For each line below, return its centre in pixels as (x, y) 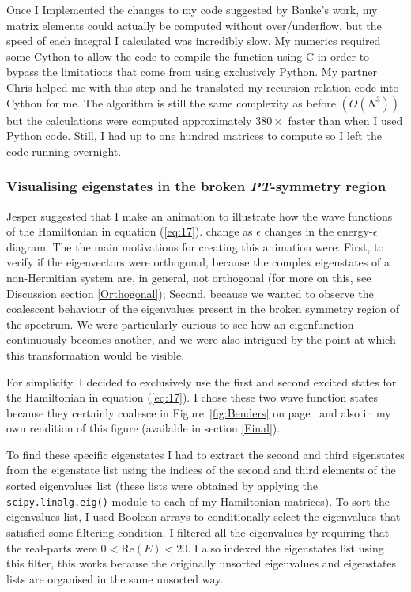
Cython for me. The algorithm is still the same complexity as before (171, 102)
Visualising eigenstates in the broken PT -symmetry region (196, 186)
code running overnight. (64, 151)
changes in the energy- (319, 231)
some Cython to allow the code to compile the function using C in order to (188, 56)
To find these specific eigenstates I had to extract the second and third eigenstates (205, 454)
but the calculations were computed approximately (129, 120)
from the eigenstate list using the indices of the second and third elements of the (201, 470)
